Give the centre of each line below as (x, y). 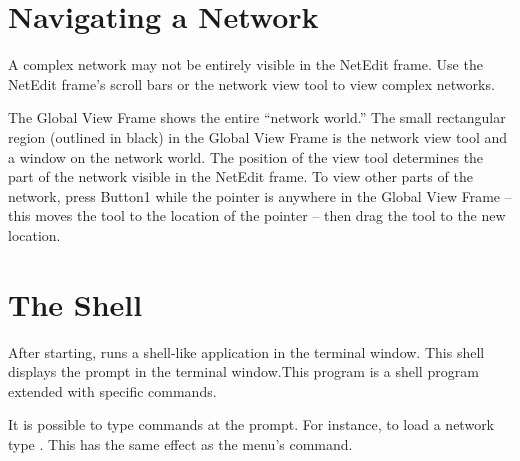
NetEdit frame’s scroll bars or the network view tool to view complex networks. (251, 83)
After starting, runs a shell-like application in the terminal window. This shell (246, 351)
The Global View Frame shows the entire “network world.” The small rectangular (257, 117)
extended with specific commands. (112, 390)
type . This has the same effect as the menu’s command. (180, 443)
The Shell (75, 303)
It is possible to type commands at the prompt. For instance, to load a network (251, 424)
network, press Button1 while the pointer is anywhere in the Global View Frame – (260, 195)
